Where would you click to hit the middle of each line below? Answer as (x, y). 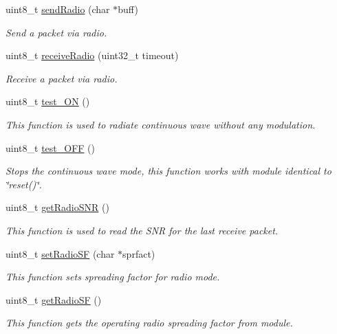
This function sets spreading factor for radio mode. (113, 277)
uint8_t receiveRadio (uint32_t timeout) (92, 55)
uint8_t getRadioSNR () (57, 207)
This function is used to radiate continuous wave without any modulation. (161, 124)
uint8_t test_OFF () (50, 147)
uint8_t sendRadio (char (58, 9)
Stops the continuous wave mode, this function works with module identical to (168, 171)
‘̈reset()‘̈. (24, 184)
